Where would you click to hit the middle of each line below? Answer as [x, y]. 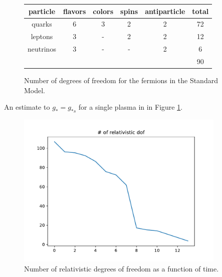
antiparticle [165, 11]
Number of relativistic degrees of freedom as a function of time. [122, 268]
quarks [42, 24]
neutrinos [42, 49]
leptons [42, 36]
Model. [35, 90]
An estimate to [27, 107]
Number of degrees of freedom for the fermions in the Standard [121, 80]
